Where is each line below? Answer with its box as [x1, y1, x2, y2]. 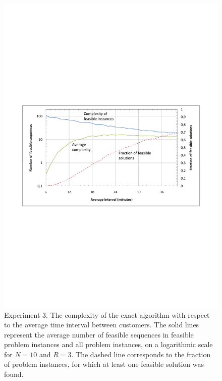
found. [4, 369, 24, 379]
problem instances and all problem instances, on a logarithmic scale [4, 339, 213, 350]
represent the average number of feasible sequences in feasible [4, 329, 194, 340]
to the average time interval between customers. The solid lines [4, 319, 199, 330]
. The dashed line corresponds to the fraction [71, 349, 211, 359]
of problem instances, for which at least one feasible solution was [4, 359, 204, 369]
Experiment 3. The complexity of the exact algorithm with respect [4, 309, 210, 320]
